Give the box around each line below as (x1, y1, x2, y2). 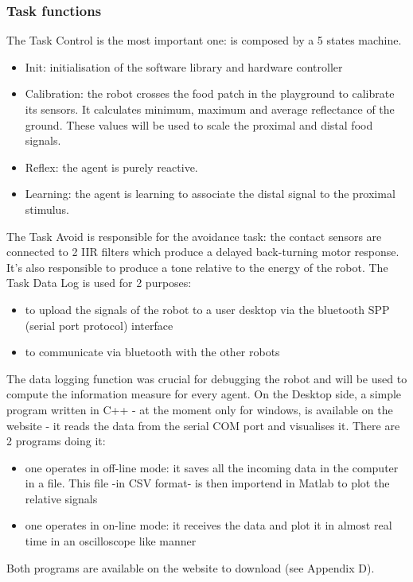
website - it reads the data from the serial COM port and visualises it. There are (6, 417, 400, 433)
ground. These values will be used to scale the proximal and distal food (25, 116, 373, 133)
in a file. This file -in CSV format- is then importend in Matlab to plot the (25, 475, 390, 491)
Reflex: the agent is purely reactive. (25, 158, 198, 175)
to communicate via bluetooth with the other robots (25, 343, 280, 360)
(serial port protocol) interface (25, 316, 173, 333)
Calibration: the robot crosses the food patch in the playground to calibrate (25, 85, 395, 102)
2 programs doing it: (6, 433, 106, 449)
